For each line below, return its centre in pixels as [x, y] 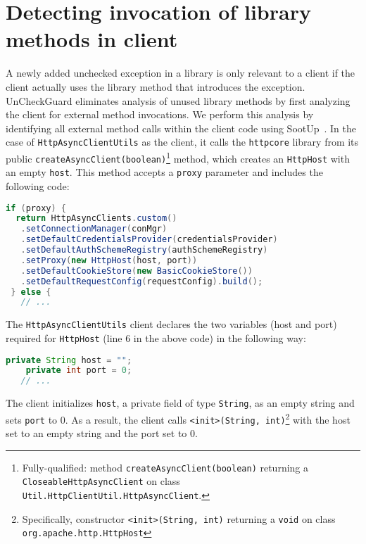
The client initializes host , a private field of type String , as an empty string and [180, 403]
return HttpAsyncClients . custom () [96, 219]
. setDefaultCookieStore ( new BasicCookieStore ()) [137, 271]
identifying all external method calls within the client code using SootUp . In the [181, 128]
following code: [38, 185]
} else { [31, 292]
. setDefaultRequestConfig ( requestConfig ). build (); [142, 281]
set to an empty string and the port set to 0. [102, 433]
